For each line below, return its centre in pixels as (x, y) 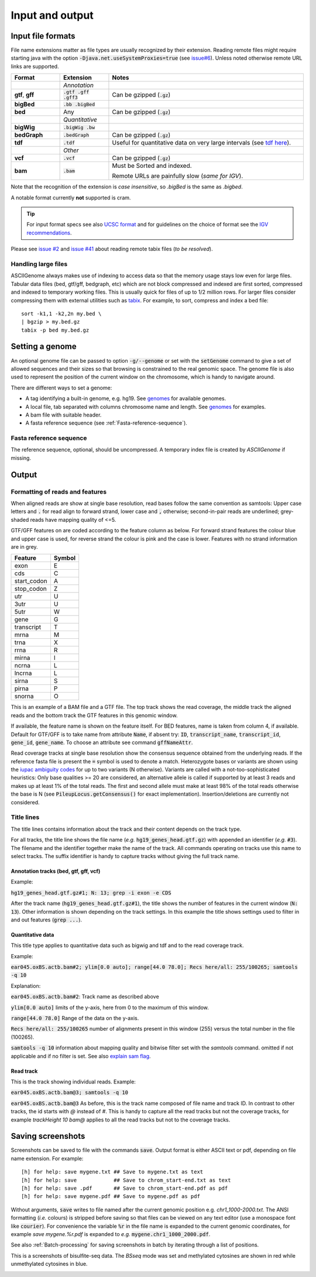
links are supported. (35, 66)
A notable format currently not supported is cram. (71, 197)
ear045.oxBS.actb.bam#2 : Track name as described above (85, 997)
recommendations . (49, 233)
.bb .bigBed (79, 104)
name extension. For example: (47, 1158)
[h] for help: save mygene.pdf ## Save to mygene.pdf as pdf (111, 1197)
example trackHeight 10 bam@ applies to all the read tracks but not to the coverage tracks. (121, 1120)
